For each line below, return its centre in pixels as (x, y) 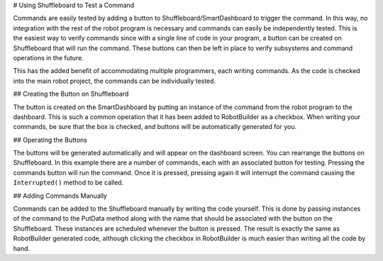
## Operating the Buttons (50, 140)
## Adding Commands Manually (60, 196)
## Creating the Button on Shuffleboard (71, 94)
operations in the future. (49, 57)
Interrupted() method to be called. (68, 183)
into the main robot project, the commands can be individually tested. (115, 81)
